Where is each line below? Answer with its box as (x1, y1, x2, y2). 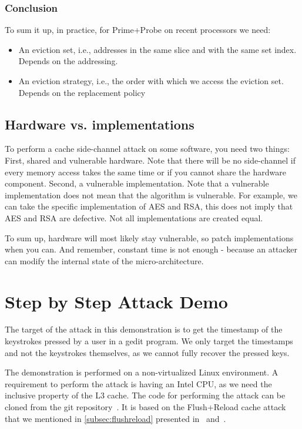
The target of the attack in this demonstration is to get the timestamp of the (5, 323, 283, 335)
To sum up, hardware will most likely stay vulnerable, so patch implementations (5, 231, 294, 244)
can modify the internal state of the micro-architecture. (5, 254, 204, 267)
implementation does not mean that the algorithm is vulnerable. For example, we (5, 188, 297, 201)
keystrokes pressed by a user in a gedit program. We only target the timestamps (5, 335, 293, 347)
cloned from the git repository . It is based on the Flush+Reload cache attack (5, 401, 286, 413)
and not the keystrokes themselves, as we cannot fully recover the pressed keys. (5, 346, 290, 358)
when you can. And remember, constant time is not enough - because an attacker (5, 243, 298, 255)
